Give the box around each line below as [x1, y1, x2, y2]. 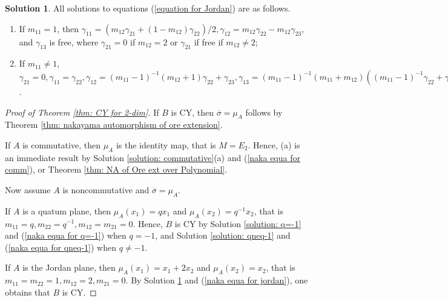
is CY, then [171, 105, 214, 118]
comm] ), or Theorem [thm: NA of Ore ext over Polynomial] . [5, 163, 228, 176]
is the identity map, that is [116, 138, 216, 151]
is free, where [49, 35, 99, 48]
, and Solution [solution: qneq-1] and [155, 229, 291, 242]
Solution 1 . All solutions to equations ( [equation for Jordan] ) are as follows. [5, 2, 291, 14]
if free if [194, 35, 223, 48]
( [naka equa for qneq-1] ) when [5, 240, 117, 253]
